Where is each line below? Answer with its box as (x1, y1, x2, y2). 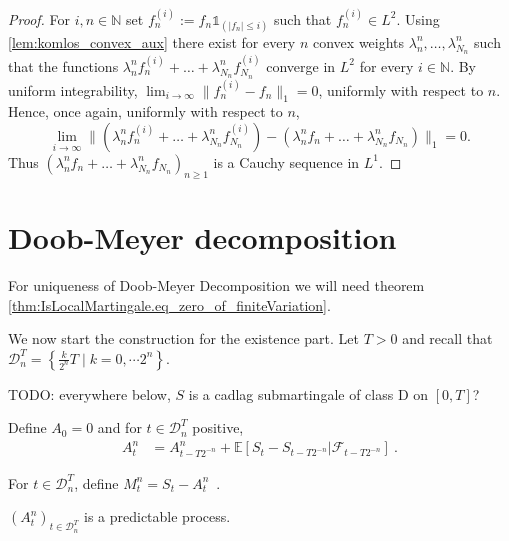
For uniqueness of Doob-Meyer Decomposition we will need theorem (8, 274, 425, 295)
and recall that (402, 328, 493, 349)
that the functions (8, 55, 119, 76)
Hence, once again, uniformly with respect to (8, 101, 283, 122)
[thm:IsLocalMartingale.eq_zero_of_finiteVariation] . (8, 294, 331, 315)
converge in (266, 55, 336, 76)
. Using (396, 8, 440, 29)
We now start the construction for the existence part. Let (8, 328, 359, 349)
